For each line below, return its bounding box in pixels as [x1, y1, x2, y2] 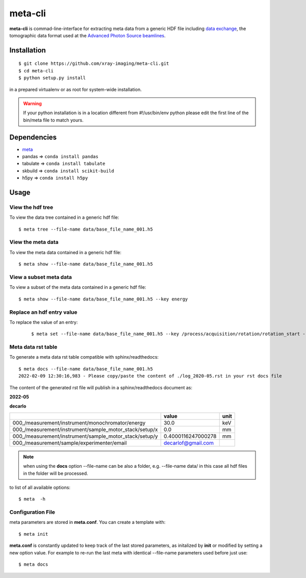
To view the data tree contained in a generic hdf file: [9, 214, 119, 220]
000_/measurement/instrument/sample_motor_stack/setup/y [12, 433, 158, 440]
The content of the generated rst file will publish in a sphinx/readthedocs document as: [9, 384, 193, 390]
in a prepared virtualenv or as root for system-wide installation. [9, 86, 142, 92]
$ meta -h [18, 496, 46, 502]
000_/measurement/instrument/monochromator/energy [12, 419, 146, 426]
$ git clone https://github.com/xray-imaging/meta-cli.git [18, 61, 169, 66]
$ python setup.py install [18, 75, 86, 81]
